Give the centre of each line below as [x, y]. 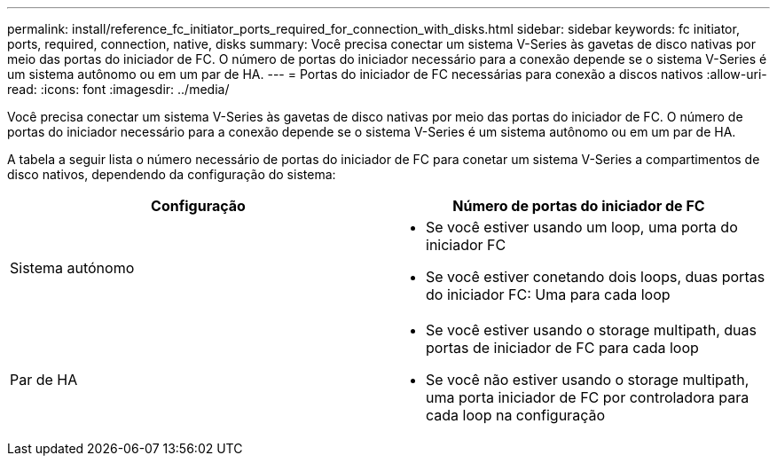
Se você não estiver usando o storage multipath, [588, 380]
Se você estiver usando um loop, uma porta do [582, 227]
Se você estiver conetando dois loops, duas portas [596, 277]
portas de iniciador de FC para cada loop [562, 348]
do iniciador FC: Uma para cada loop [548, 294]
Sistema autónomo [72, 268]
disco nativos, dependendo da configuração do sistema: [172, 174]
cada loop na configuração [515, 415]
